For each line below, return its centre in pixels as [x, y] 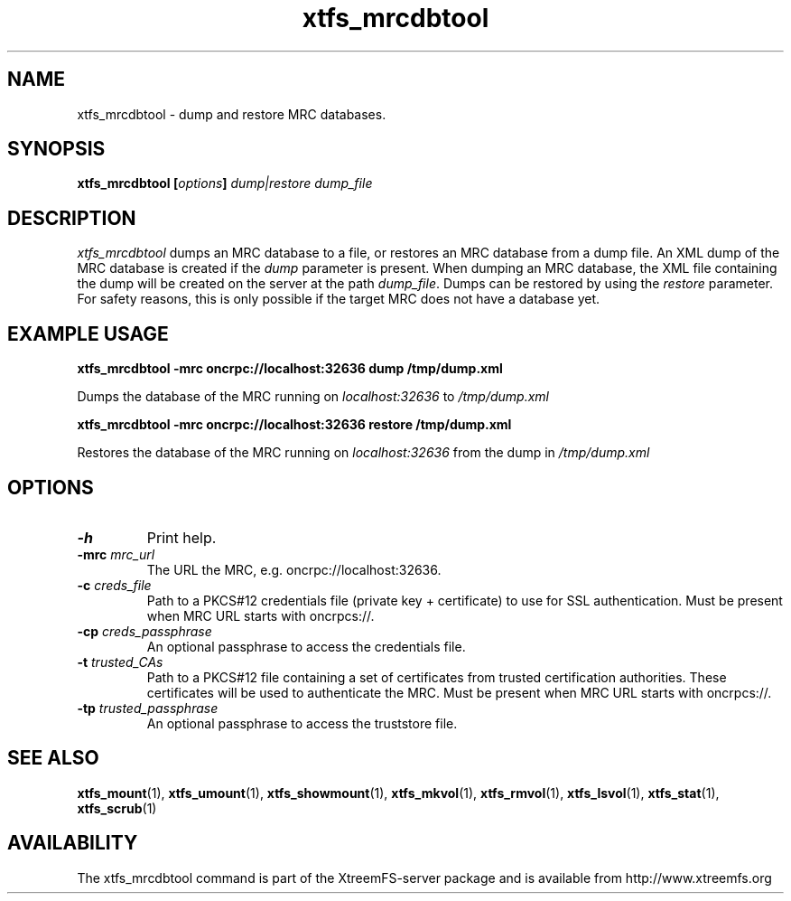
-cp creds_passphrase [144, 631]
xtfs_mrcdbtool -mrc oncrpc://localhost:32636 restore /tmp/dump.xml [294, 425]
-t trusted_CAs [120, 662]
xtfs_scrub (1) [117, 808]
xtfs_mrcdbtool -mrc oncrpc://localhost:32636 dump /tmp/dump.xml [290, 369]
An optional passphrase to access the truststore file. [302, 723]
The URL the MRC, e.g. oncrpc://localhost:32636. [294, 569]
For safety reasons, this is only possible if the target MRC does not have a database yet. [339, 299]
